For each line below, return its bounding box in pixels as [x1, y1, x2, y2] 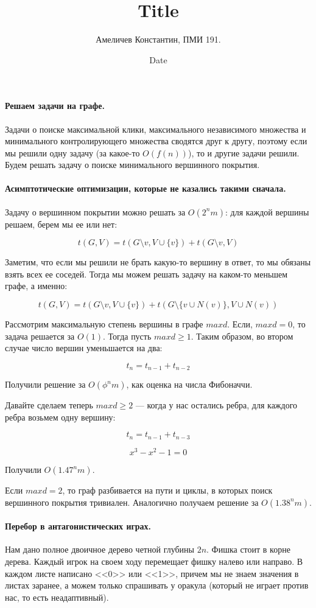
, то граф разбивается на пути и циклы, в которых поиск [62, 484, 273, 497]
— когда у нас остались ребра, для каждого [135, 399, 298, 411]
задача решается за [5, 329, 75, 342]
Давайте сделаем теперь [5, 399, 93, 411]
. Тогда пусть [103, 329, 152, 342]
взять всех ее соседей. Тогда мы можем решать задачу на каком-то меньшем [5, 267, 288, 280]
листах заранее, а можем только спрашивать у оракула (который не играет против [5, 579, 309, 592]
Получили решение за [5, 378, 86, 391]
